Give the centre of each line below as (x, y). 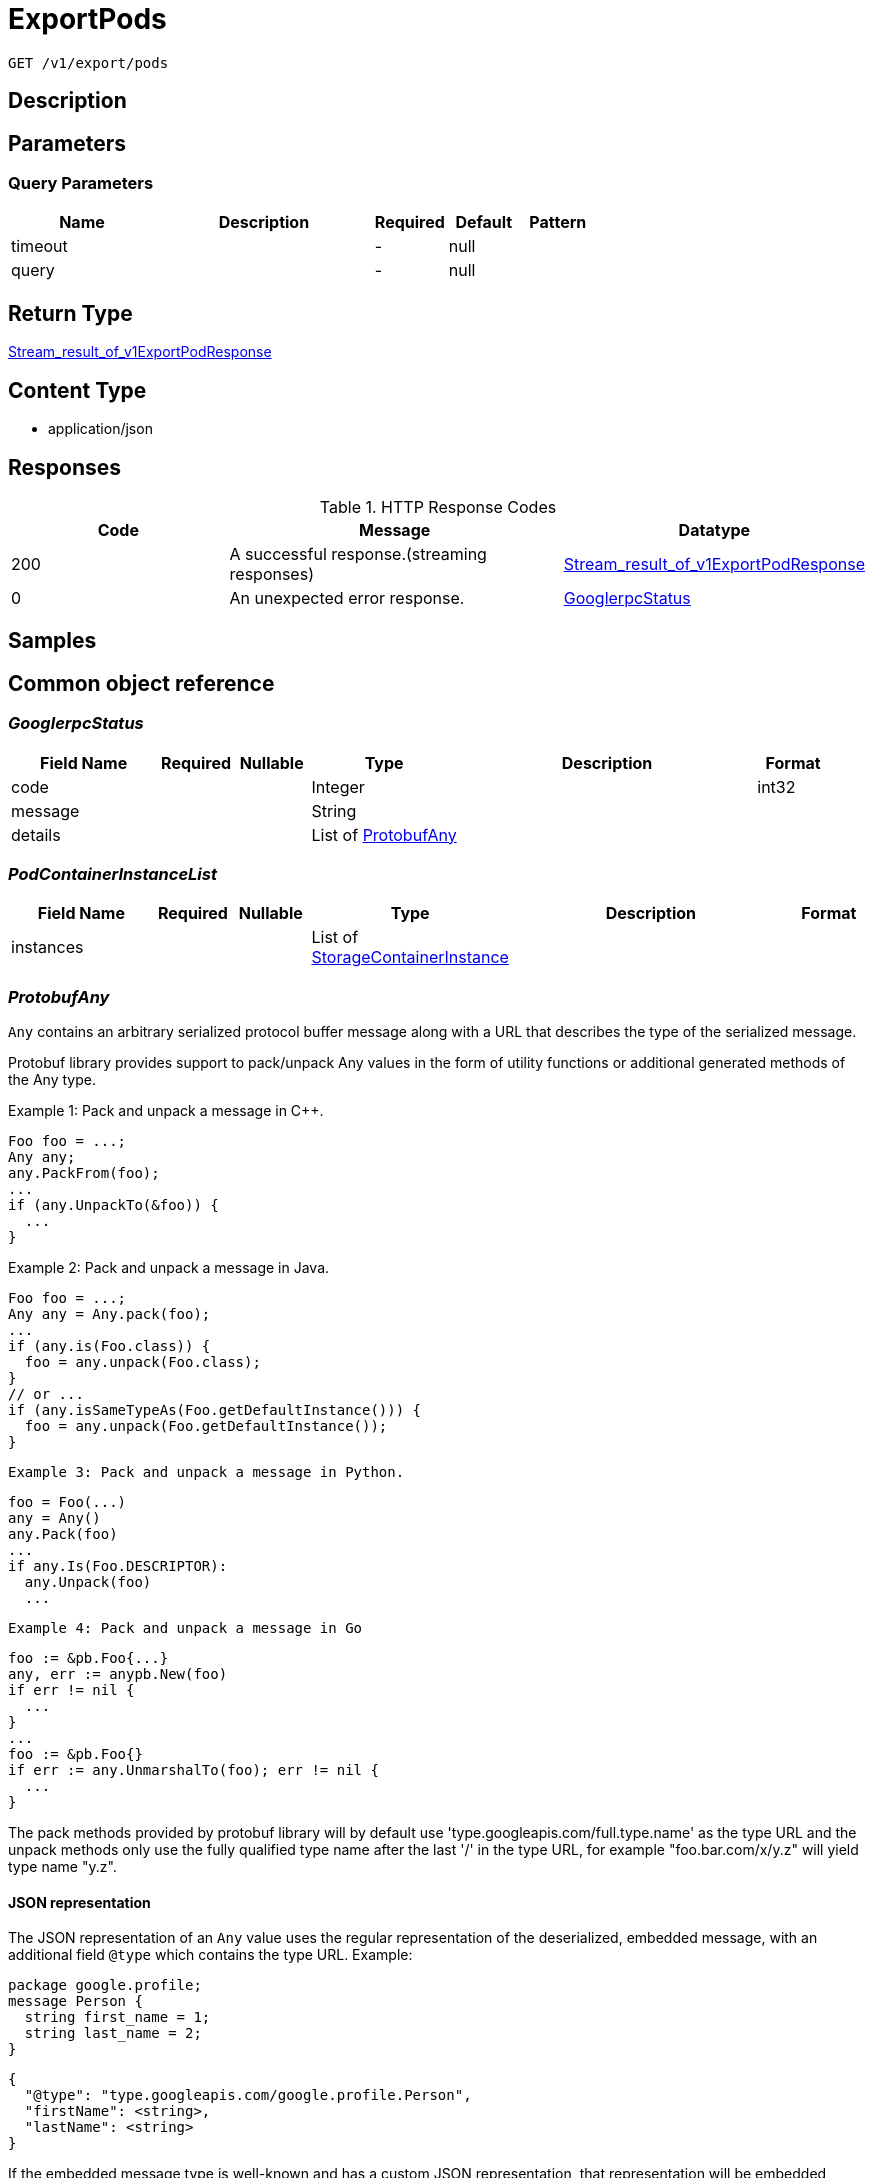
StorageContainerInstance (410, 957)
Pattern (558, 222)
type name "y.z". (62, 1867)
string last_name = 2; (113, 2033)
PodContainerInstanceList (112, 873)
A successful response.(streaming (358, 553)
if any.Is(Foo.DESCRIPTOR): (118, 1566)
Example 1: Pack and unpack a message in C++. (166, 1111)
